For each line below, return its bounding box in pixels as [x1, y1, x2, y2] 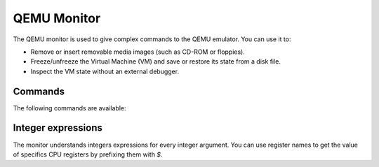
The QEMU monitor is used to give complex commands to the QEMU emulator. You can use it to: [13, 35, 291, 43]
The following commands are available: [13, 103, 126, 112]
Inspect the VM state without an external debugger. [30, 67, 179, 75]
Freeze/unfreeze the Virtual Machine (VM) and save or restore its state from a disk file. [30, 57, 281, 66]
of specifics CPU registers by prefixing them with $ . [13, 150, 163, 159]
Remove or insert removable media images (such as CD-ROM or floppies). [30, 48, 245, 56]
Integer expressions [13, 122, 103, 134]
